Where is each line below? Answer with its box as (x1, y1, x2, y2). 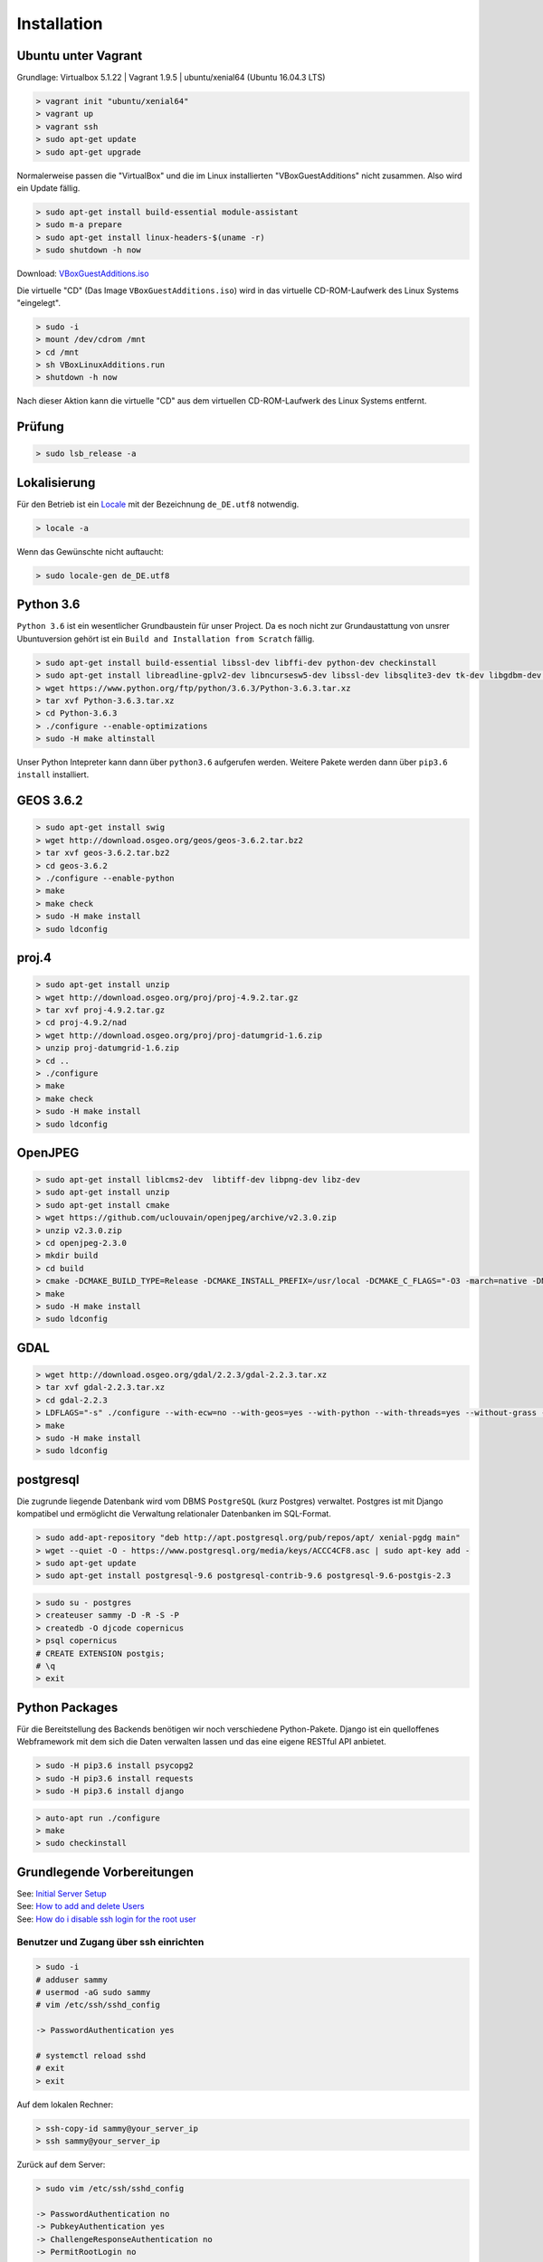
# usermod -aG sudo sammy (35, 1987, 151, 1997)
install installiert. (16, 769, 90, 780)
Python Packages (16, 1699, 119, 1715)
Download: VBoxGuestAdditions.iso (16, 268, 149, 280)
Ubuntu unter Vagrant (16, 48, 143, 63)
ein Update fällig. (16, 182, 81, 194)
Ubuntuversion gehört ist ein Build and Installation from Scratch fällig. (16, 633, 315, 644)
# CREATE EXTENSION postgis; (35, 1648, 166, 1658)
